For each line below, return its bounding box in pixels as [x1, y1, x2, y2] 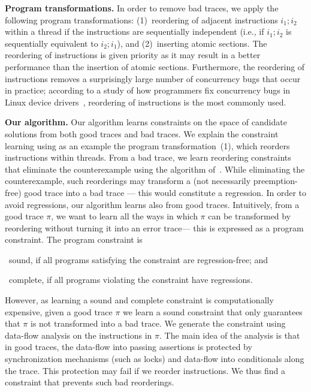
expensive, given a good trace [5, 305, 113, 318]
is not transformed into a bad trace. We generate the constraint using [30, 317, 286, 330]
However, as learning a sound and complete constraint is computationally [5, 294, 274, 306]
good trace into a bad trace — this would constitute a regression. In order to [24, 186, 307, 198]
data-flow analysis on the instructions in [5, 328, 152, 341]
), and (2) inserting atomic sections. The [117, 37, 267, 49]
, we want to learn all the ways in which [51, 210, 198, 222]
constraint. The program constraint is [5, 233, 143, 246]
